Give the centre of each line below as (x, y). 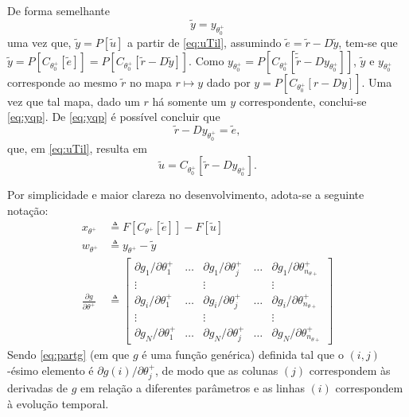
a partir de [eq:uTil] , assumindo (204, 42)
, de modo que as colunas (217, 370)
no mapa (150, 82)
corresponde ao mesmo (62, 82)
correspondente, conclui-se (303, 101)
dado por (228, 82)
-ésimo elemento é (51, 370)
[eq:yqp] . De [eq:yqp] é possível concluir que (114, 117)
